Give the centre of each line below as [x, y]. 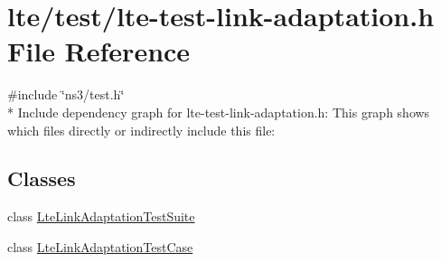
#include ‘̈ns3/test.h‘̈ [66, 94]
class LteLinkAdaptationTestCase [100, 246]
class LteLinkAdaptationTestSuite [101, 216]
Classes [42, 178]
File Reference [99, 51]
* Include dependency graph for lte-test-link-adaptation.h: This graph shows [219, 112]
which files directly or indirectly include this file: [141, 130]
